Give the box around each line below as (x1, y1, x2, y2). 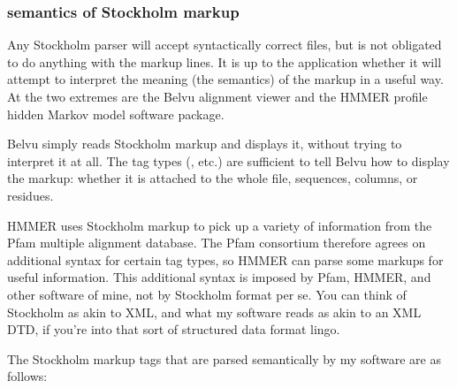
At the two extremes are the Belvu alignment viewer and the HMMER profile (7, 87, 428, 105)
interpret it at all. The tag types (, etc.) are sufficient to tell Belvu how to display (7, 151, 450, 170)
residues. (7, 186, 54, 204)
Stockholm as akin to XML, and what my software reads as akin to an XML (7, 302, 422, 321)
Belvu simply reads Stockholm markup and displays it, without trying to (7, 134, 402, 153)
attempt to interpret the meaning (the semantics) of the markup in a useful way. (7, 70, 444, 88)
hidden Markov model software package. (7, 104, 225, 123)
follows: (7, 367, 48, 385)
